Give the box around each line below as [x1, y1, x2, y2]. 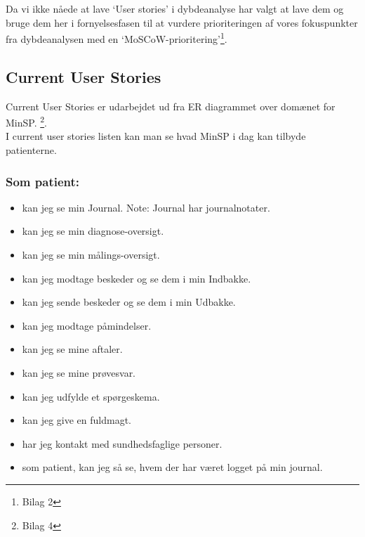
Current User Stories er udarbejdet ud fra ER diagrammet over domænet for [6, 98, 336, 113]
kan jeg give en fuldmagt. [22, 413, 131, 427]
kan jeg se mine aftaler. [22, 342, 123, 356]
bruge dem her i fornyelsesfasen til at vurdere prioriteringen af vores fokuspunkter [6, 15, 358, 30]
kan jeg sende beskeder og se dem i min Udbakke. [22, 295, 236, 309]
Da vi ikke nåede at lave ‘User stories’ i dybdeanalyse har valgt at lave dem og [6, 1, 344, 15]
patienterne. [6, 143, 57, 157]
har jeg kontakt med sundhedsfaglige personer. [22, 436, 223, 451]
